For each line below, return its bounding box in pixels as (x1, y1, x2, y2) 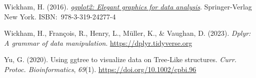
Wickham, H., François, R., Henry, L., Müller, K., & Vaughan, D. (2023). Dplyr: (4, 28, 251, 38)
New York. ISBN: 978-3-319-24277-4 (4, 11, 116, 21)
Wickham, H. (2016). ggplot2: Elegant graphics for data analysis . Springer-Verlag (4, 1, 252, 11)
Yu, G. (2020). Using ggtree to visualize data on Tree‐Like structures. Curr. (4, 54, 237, 65)
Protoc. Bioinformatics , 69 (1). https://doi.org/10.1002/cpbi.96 (4, 64, 196, 74)
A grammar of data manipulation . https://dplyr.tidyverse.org (4, 37, 192, 48)
